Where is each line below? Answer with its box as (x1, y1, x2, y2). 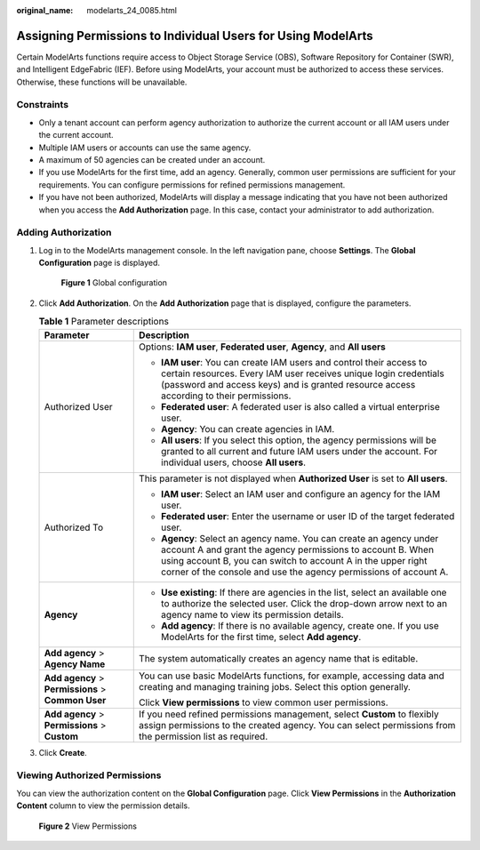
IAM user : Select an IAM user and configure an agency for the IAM (161, 487, 441, 500)
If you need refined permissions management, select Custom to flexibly (139, 708, 439, 720)
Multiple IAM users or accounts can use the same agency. (38, 142, 252, 153)
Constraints (16, 99, 69, 111)
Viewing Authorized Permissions (16, 769, 162, 782)
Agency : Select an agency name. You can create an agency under (161, 532, 439, 544)
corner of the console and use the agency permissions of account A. (161, 565, 449, 578)
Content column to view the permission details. (16, 800, 190, 811)
